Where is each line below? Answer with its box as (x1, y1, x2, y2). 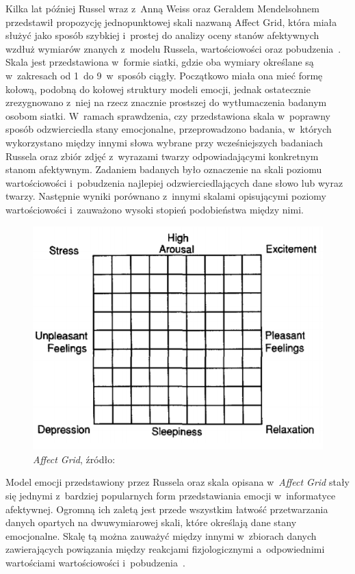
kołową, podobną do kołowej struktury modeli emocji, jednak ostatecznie (5, 81, 311, 96)
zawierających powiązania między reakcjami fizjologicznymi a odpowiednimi (5, 542, 325, 556)
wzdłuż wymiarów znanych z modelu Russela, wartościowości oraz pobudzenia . (5, 41, 341, 55)
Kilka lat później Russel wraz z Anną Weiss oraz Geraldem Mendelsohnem (5, 1, 319, 15)
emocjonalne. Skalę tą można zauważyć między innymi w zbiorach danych (5, 528, 317, 543)
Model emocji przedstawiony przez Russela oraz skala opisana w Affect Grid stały (5, 475, 350, 489)
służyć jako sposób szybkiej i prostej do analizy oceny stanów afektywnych (5, 28, 319, 42)
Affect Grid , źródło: (33, 452, 116, 466)
